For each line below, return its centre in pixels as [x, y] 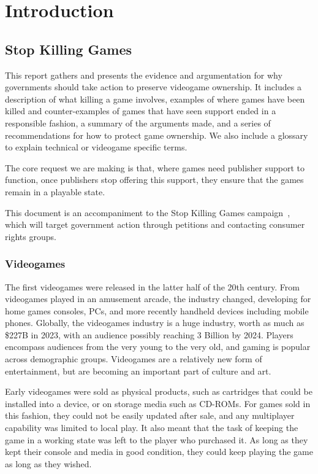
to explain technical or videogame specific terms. [96, 147]
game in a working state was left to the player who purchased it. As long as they [157, 439]
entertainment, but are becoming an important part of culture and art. [138, 371]
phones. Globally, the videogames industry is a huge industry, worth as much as [155, 323]
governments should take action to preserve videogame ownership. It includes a [153, 87]
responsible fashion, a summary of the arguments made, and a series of [138, 122]
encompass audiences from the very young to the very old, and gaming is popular [158, 347]
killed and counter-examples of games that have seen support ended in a [141, 111]
